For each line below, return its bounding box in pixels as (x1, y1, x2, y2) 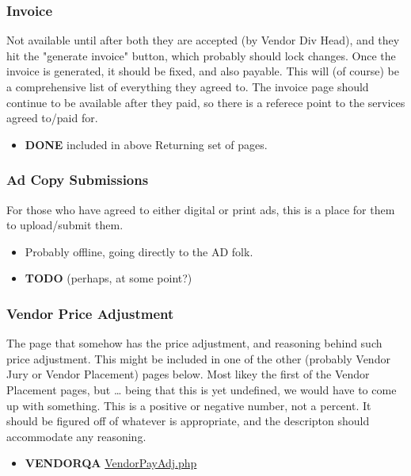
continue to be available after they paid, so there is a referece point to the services (6, 94, 405, 110)
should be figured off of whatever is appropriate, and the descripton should (6, 413, 370, 429)
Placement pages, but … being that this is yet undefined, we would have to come (6, 381, 397, 397)
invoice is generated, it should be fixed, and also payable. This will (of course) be (6, 63, 399, 79)
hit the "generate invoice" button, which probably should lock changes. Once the (6, 47, 396, 63)
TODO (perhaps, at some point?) (25, 270, 192, 286)
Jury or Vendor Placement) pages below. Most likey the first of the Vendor (6, 366, 370, 382)
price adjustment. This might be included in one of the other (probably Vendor (6, 350, 390, 367)
